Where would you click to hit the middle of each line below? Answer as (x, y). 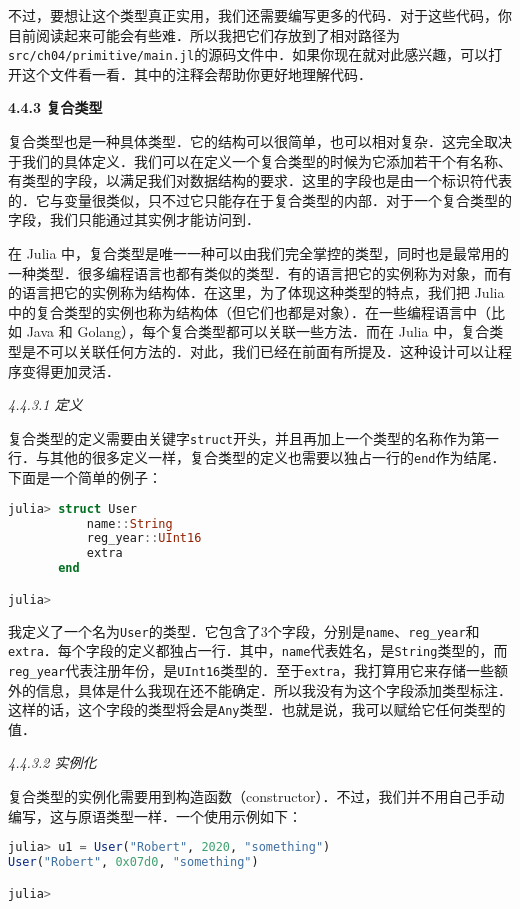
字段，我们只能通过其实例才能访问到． (134, 219)
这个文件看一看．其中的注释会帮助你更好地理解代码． (196, 73)
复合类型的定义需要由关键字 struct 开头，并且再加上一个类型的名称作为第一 (253, 437)
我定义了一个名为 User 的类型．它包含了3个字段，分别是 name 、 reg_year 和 (244, 630)
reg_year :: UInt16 (144, 538)
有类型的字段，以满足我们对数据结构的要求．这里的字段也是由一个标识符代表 (260, 180)
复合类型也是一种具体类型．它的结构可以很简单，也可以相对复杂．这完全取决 (260, 141)
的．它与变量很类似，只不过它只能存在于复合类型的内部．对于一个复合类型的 (260, 199)
